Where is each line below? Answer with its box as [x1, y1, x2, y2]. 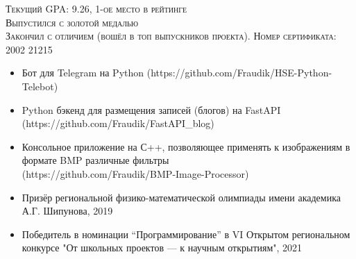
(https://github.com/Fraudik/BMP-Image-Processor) [22, 166, 249, 181]
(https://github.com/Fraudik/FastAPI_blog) [22, 116, 214, 131]
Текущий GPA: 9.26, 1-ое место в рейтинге [6, 1, 187, 15]
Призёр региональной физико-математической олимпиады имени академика [22, 190, 341, 204]
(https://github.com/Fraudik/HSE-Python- [146, 65, 332, 80]
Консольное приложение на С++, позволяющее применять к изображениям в [22, 139, 350, 153]
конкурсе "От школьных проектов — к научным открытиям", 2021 [22, 240, 303, 255]
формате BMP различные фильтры [22, 153, 169, 167]
